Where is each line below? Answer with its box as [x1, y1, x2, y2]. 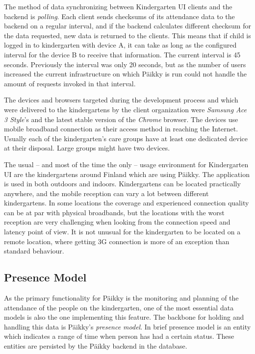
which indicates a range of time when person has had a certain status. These [4, 331, 234, 341]
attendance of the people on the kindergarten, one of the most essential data [4, 302, 234, 312]
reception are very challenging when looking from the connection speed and [4, 217, 230, 227]
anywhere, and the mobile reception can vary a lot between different [4, 188, 209, 198]
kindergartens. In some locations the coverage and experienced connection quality [4, 198, 249, 208]
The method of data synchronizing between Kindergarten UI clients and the [4, 1, 232, 11]
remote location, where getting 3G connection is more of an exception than [4, 236, 229, 246]
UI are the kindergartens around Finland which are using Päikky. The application [4, 169, 250, 179]
